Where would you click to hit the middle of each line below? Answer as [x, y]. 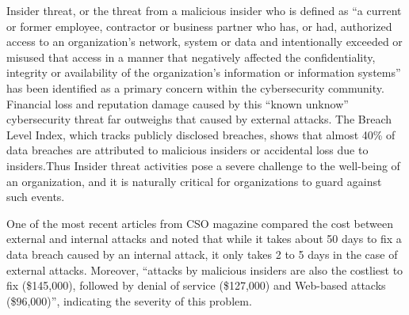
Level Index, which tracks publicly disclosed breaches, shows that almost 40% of [201, 134]
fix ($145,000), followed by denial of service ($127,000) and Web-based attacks [196, 285]
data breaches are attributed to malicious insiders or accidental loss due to [187, 150]
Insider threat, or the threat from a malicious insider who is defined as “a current [204, 10]
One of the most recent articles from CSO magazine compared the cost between [200, 223]
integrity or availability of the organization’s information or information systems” [204, 72]
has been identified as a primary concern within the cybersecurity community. [195, 87]
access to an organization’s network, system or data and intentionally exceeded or [204, 42]
